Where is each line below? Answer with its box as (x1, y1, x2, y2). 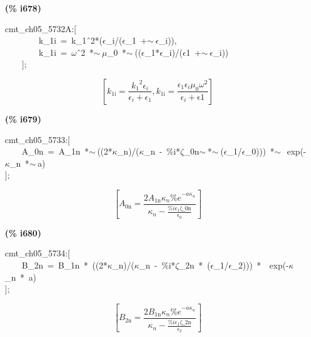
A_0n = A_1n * (21, 145, 89, 158)
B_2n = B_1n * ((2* (21, 258, 108, 271)
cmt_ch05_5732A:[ (5, 22, 76, 35)
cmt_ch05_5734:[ (5, 247, 70, 259)
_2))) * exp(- (232, 258, 289, 271)
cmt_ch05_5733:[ (5, 133, 70, 145)
